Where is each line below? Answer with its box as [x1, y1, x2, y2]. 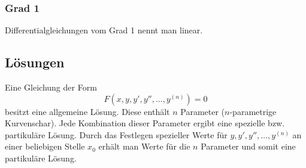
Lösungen [5, 53, 65, 71]
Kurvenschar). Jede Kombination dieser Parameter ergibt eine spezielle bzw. [5, 117, 285, 129]
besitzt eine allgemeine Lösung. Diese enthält [5, 105, 170, 117]
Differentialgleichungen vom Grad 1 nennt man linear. [5, 24, 203, 36]
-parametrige [229, 105, 277, 117]
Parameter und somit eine [201, 140, 296, 153]
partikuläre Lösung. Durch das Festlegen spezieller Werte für [5, 128, 228, 141]
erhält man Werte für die [98, 140, 190, 153]
